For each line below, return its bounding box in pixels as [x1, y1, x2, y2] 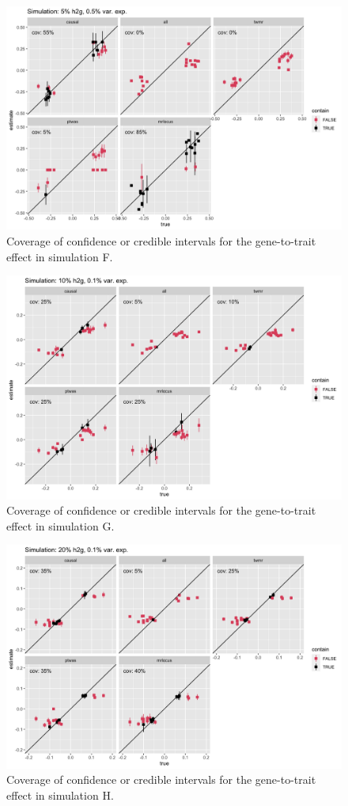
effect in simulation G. [6, 517, 115, 534]
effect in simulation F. [6, 248, 113, 264]
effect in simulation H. [6, 786, 114, 803]
